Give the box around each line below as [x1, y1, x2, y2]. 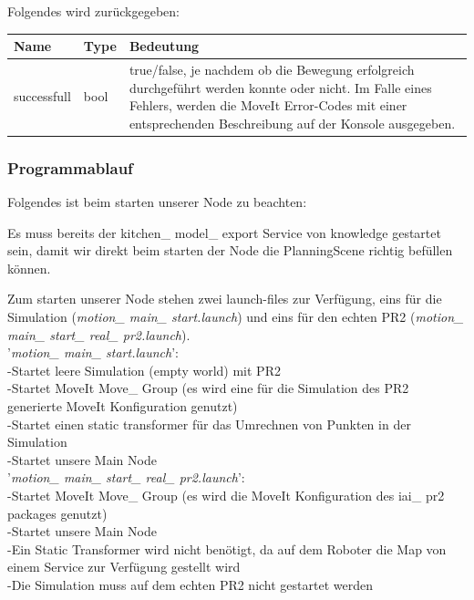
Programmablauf [7, 156, 133, 179]
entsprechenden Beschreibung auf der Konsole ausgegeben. [129, 113, 456, 132]
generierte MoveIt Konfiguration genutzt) [7, 396, 238, 415]
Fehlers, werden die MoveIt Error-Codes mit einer [129, 96, 407, 115]
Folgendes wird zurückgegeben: [7, 2, 180, 20]
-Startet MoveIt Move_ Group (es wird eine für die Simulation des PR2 [7, 378, 409, 398]
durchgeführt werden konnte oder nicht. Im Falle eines [129, 78, 432, 97]
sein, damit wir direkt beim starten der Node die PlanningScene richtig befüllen [7, 241, 453, 260]
